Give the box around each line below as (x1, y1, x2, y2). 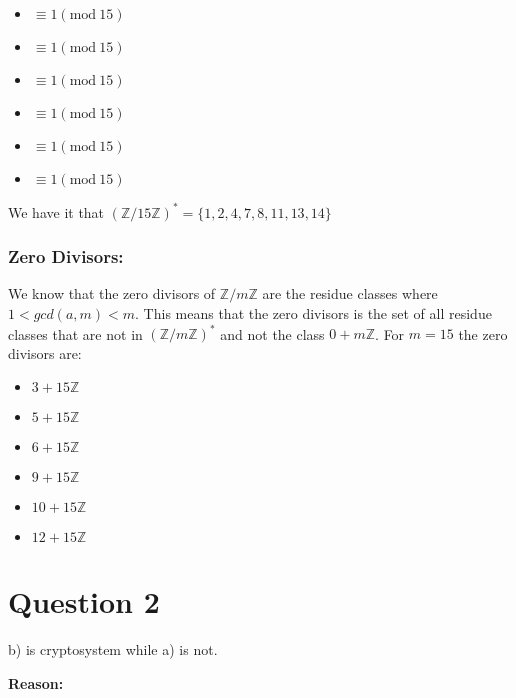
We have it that (8, 201, 105, 222)
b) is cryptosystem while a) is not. (8, 639, 218, 660)
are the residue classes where (262, 283, 438, 304)
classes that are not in (8, 323, 143, 343)
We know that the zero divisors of (8, 283, 216, 304)
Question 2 (8, 581, 160, 622)
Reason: (8, 672, 64, 693)
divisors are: (8, 342, 82, 363)
